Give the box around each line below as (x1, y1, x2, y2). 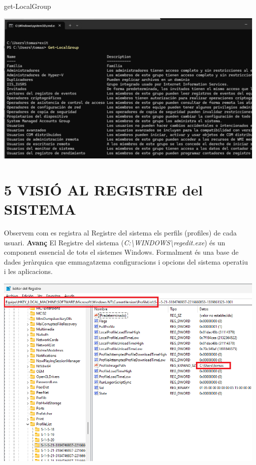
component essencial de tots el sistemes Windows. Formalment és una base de (4, 247, 239, 257)
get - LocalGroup (4, 1, 51, 11)
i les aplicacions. (4, 266, 53, 276)
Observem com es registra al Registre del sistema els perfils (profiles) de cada (4, 227, 237, 237)
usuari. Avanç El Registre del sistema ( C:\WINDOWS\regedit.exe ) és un (4, 237, 225, 247)
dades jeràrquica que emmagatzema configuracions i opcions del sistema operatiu (4, 256, 248, 267)
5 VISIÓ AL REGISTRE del (4, 179, 203, 199)
